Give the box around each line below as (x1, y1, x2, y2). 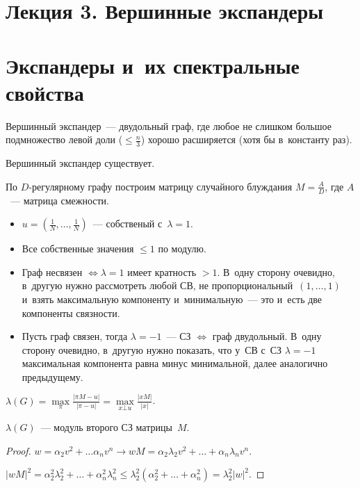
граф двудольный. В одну (212, 329, 322, 343)
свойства (6, 78, 84, 106)
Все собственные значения (22, 241, 134, 256)
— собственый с (92, 216, 163, 231)
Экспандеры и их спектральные (6, 51, 300, 79)
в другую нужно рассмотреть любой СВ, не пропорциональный (22, 278, 293, 293)
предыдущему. (22, 369, 83, 384)
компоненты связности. (22, 305, 120, 320)
